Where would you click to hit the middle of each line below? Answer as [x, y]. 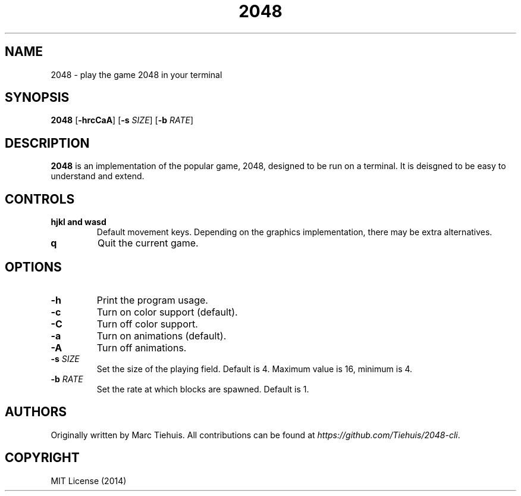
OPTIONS [33, 267]
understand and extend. [98, 176]
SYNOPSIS [37, 98]
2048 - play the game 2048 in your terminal [136, 74]
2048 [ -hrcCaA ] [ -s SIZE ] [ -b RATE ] [122, 120]
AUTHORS [36, 412]
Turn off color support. [147, 324]
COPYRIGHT [42, 458]
